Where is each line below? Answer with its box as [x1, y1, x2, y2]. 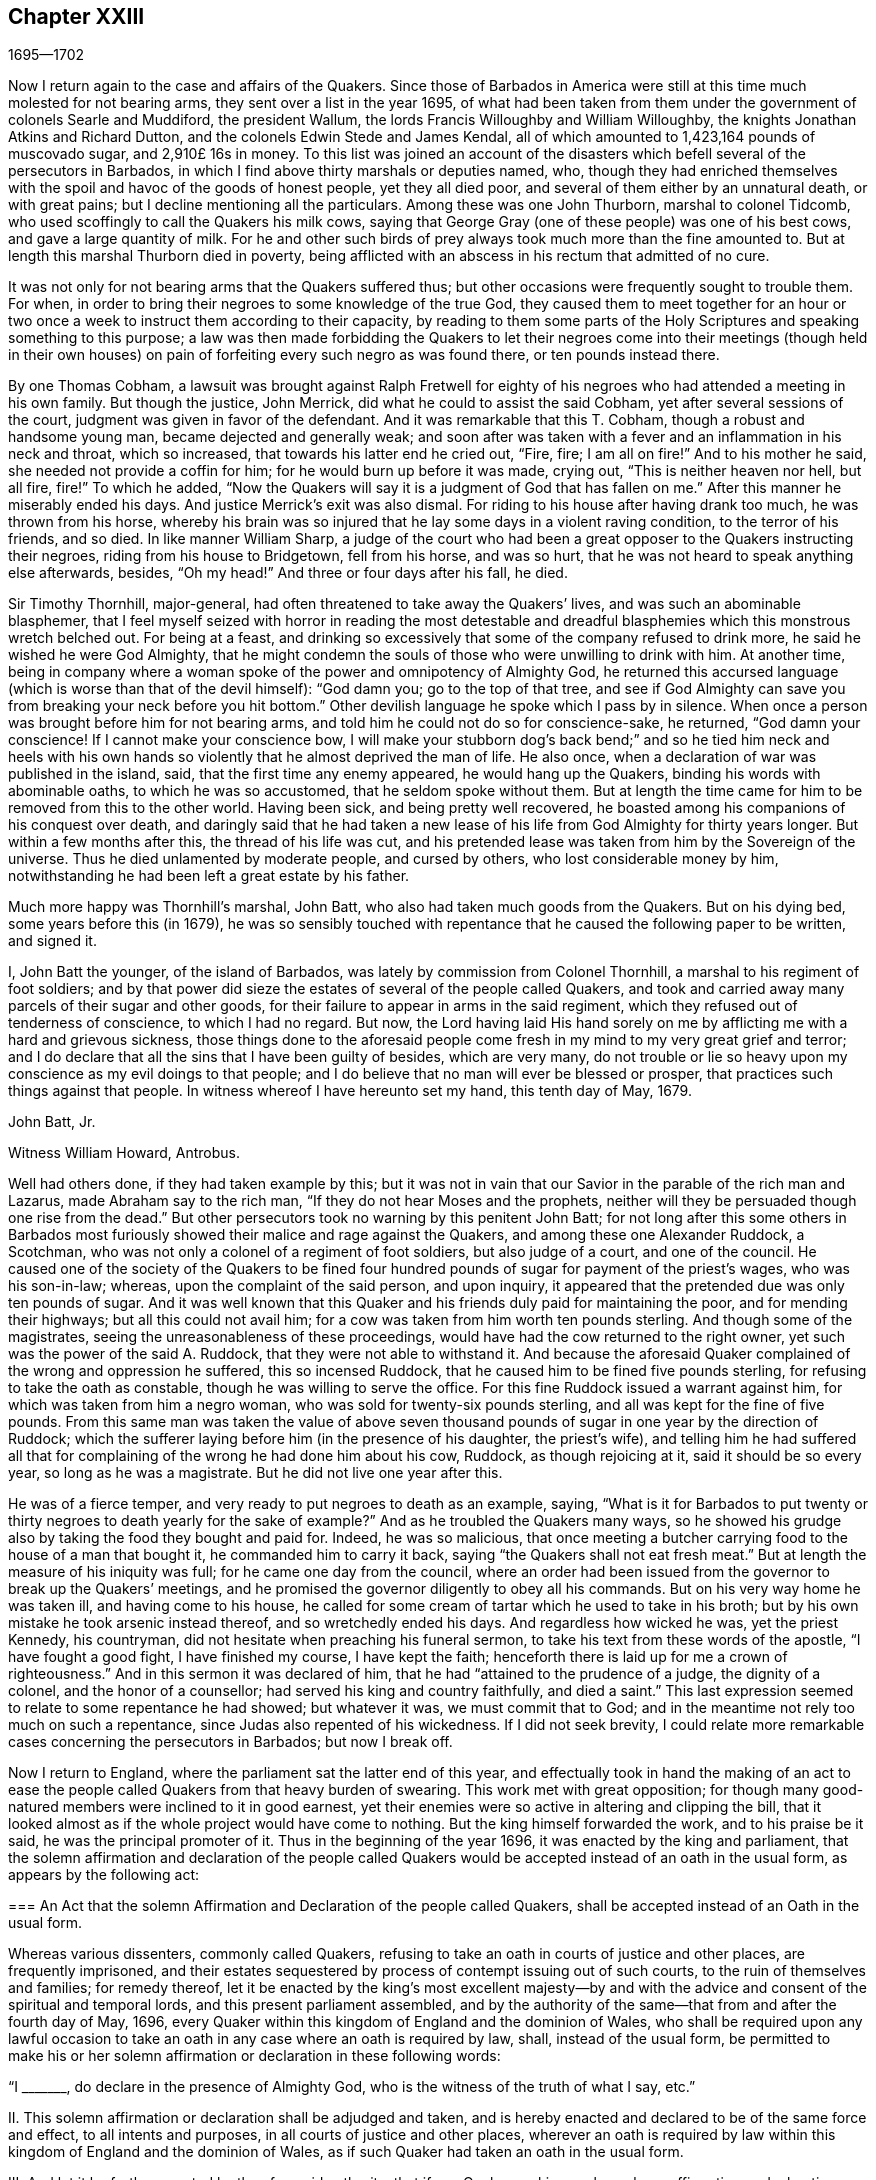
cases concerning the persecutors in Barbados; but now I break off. [8, 1733, 453, 1751]
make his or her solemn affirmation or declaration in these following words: [8, 2047, 501, 2065]
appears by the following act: [8, 1866, 200, 1884]
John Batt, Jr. [8, 1113, 96, 1131]
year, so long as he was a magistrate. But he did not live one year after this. [8, 1464, 503, 1482]
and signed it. [8, 932, 97, 950]
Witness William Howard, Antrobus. [8, 1144, 240, 1162]
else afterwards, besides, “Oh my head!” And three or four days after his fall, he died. [8, 564, 568, 582]
